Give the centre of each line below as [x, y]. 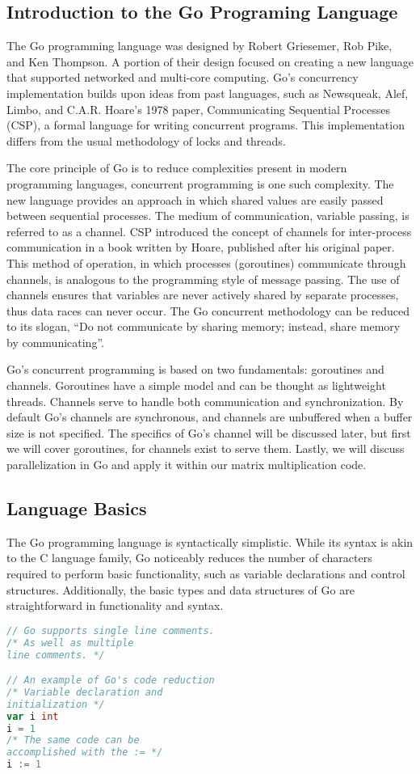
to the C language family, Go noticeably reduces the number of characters [189, 558]
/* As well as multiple [70, 643]
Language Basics [77, 508]
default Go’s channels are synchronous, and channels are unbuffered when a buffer [210, 417]
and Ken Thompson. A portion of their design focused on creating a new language [210, 61]
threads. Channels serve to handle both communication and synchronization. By [205, 401]
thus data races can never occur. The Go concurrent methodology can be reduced [208, 310]
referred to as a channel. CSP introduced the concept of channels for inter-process [209, 231]
